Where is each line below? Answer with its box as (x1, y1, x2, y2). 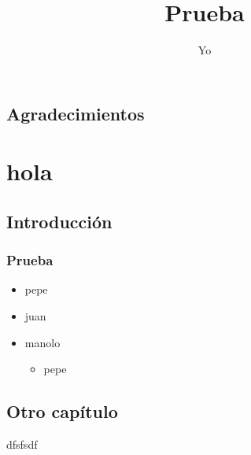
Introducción (6, 209, 113, 233)
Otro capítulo (6, 399, 118, 424)
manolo (24, 334, 61, 350)
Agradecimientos (6, 101, 145, 125)
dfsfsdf (6, 436, 38, 453)
